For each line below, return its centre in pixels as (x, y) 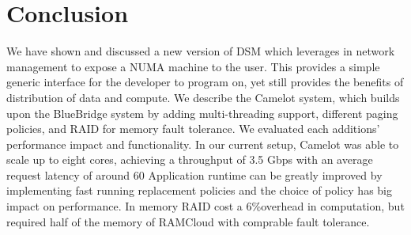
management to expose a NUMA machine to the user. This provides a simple (193, 66)
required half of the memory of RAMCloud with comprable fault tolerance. (188, 221)
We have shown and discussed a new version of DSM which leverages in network (201, 51)
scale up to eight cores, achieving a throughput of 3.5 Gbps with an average (190, 159)
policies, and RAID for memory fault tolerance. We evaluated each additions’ (193, 129)
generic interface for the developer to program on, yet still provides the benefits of (205, 82)
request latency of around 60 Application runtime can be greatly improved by (194, 174)
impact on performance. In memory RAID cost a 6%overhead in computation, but (205, 206)
